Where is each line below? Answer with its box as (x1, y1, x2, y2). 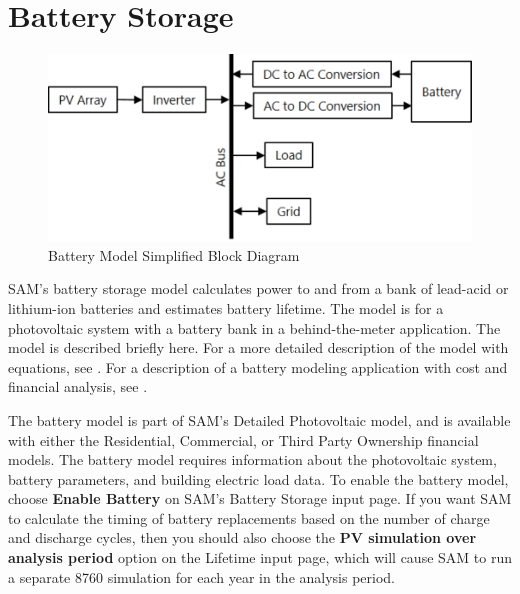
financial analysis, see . (8, 376, 148, 397)
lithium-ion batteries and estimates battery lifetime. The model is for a (8, 297, 444, 318)
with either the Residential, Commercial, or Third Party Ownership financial (8, 429, 479, 450)
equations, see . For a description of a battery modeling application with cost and (8, 356, 508, 377)
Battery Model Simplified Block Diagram (48, 244, 300, 265)
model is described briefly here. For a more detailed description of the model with (8, 337, 509, 358)
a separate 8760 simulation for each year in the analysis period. (8, 566, 396, 587)
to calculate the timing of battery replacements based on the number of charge (8, 507, 490, 528)
